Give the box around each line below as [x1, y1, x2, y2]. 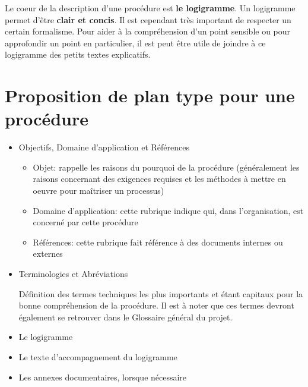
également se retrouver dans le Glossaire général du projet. [18, 310, 233, 323]
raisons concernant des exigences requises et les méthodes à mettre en [33, 172, 286, 185]
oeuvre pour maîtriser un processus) [33, 184, 164, 197]
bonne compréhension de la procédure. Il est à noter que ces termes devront [18, 299, 294, 312]
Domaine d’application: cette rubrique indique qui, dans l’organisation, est [33, 204, 304, 216]
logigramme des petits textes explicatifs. [5, 48, 151, 61]
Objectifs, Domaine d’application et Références [18, 141, 189, 153]
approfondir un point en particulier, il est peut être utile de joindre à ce [5, 36, 266, 49]
